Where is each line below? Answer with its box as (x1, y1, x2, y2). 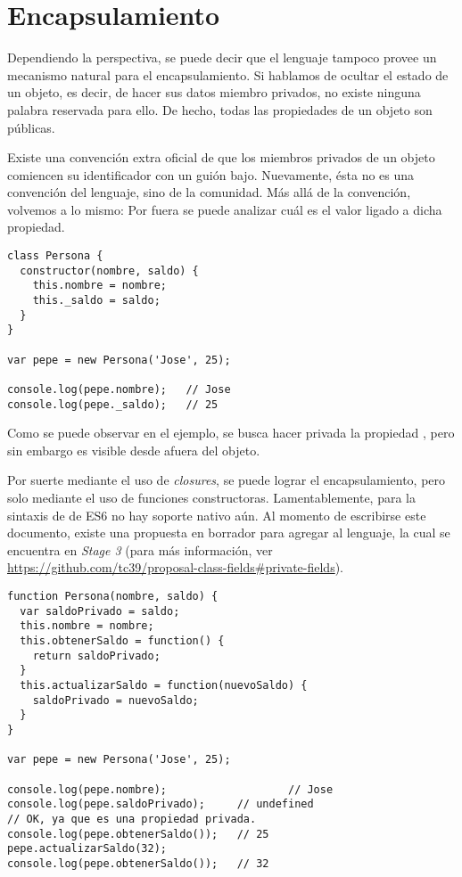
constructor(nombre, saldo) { (20, 264, 199, 277)
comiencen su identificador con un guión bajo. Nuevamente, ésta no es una (7, 165, 415, 184)
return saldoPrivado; (32, 649, 161, 662)
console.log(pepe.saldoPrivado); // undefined (7, 798, 314, 811)
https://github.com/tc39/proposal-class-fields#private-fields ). (7, 558, 344, 577)
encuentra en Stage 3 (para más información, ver (7, 540, 273, 559)
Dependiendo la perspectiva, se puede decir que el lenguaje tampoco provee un (7, 48, 437, 67)
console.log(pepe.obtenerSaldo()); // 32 (7, 857, 269, 870)
